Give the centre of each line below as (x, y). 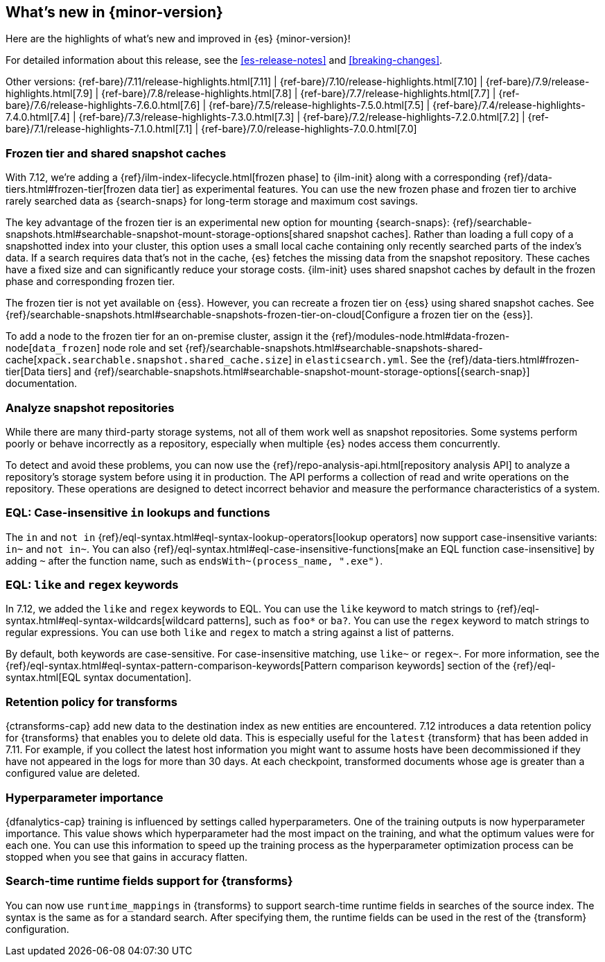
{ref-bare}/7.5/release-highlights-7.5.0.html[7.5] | (319, 105)
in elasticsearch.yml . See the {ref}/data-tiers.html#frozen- (437, 360)
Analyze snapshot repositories (90, 407)
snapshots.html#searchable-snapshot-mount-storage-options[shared (165, 234)
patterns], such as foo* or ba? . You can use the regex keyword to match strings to (398, 621)
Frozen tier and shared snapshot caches (116, 153)
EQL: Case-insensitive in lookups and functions (138, 513)
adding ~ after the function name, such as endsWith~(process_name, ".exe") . (194, 560)
